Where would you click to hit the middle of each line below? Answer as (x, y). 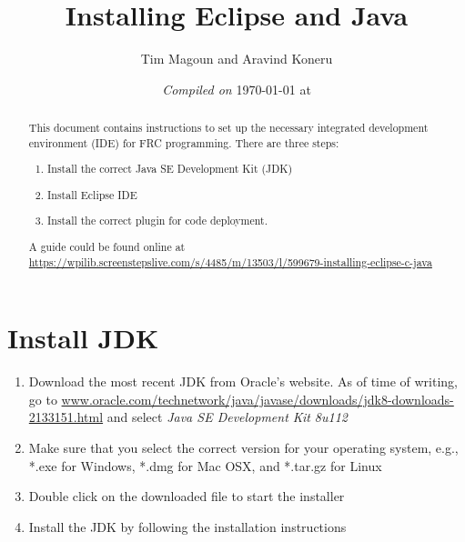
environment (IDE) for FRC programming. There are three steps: (184, 142)
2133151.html (66, 417)
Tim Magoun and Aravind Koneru (237, 59)
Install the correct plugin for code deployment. (157, 221)
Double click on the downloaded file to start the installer (187, 496)
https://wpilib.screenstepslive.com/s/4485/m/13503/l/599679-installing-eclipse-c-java (230, 261)
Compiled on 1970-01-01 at (237, 89)
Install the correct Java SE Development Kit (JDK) (170, 169)
